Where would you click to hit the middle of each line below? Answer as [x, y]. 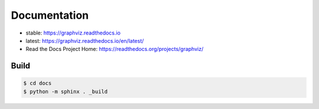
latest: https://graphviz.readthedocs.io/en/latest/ [85, 40]
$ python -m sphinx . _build [66, 91]
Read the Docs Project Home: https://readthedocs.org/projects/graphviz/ [115, 49]
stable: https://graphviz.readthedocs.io [73, 33]
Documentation [50, 15]
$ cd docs [38, 83]
